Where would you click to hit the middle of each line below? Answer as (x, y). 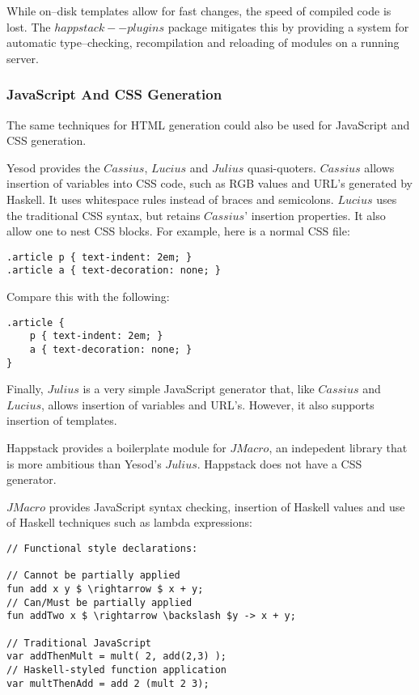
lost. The (29, 26)
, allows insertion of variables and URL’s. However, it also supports (208, 404)
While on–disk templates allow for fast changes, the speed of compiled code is (199, 11)
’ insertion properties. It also (315, 215)
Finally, (25, 389)
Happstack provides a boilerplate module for (116, 448)
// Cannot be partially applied (93, 576)
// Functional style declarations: (102, 549)
